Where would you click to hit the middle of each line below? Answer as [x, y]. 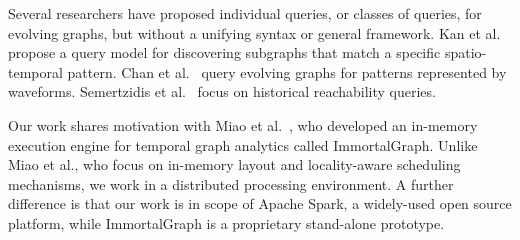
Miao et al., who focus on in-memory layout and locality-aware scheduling [234, 164]
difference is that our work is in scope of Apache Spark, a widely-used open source [260, 203]
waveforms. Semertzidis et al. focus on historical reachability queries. [222, 91]
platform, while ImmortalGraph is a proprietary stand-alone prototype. [226, 222]
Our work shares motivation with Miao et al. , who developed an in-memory [243, 124]
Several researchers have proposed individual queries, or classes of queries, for [245, 13]
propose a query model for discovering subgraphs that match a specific [224, 52]
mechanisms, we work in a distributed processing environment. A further [231, 183]
